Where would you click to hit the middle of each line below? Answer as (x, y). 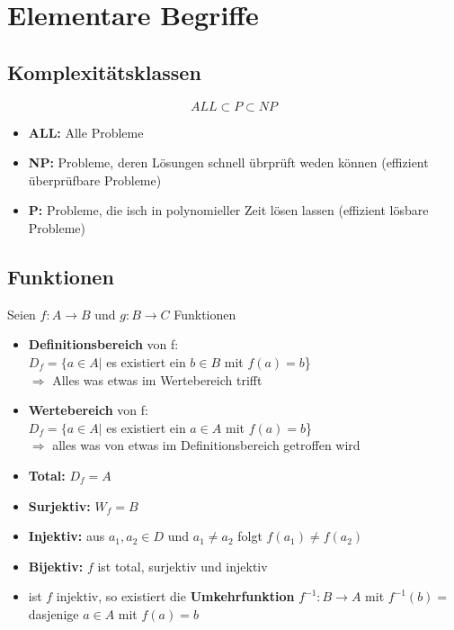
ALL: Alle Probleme (86, 132)
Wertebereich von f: (88, 410)
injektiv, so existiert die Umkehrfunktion (175, 596)
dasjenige (53, 613)
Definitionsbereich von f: (103, 344)
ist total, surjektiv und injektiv (182, 566)
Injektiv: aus (67, 536)
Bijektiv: (56, 566)
